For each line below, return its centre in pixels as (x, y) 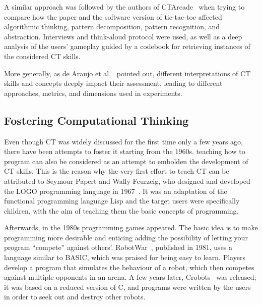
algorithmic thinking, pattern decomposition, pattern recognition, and (112, 27)
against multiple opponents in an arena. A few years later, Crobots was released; (130, 277)
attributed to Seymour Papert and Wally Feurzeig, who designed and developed (127, 181)
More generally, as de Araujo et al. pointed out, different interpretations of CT (127, 73)
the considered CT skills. (42, 56)
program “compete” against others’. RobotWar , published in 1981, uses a (118, 247)
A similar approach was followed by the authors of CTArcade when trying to (124, 7)
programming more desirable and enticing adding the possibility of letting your (126, 237)
